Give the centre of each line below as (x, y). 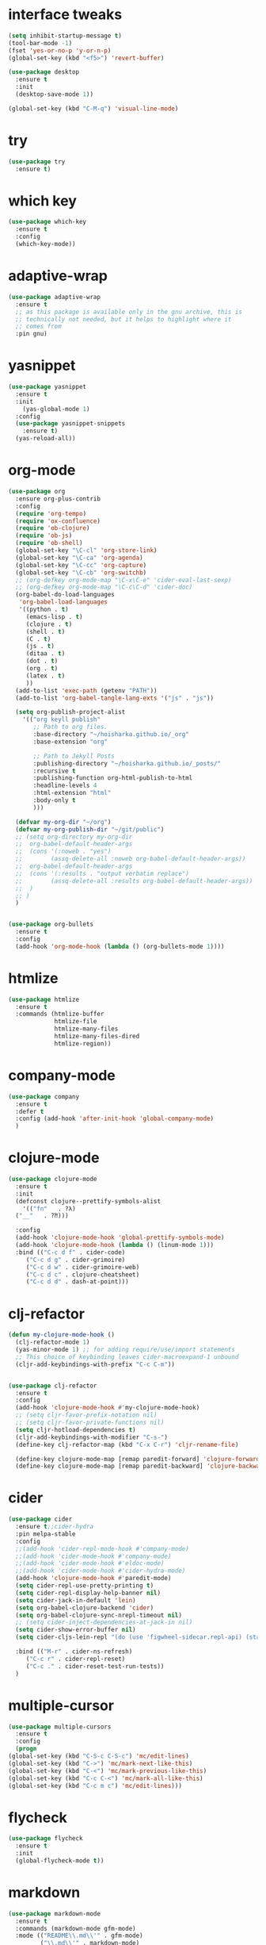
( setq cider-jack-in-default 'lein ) (76, 1600)
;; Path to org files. (70, 727)
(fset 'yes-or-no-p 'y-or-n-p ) (60, 50)
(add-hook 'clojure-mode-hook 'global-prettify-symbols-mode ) (120, 1238)
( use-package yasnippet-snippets (70, 424)
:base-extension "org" (70, 742)
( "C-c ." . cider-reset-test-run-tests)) (95, 1666)
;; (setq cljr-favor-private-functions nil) (90, 1422)
